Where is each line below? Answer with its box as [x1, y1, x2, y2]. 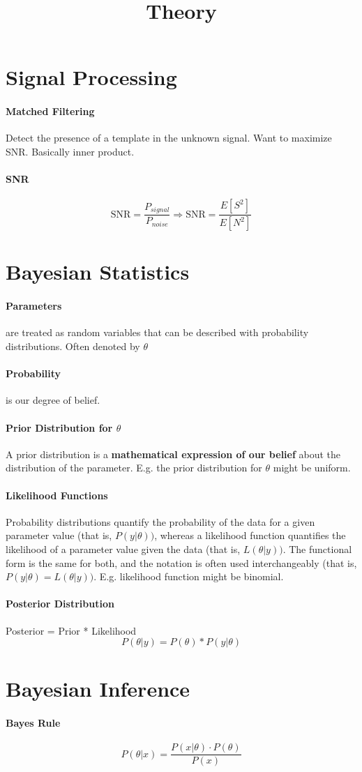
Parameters [6, 298, 62, 313]
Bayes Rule [6, 716, 61, 730]
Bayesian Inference [6, 674, 190, 703]
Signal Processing [6, 63, 177, 91]
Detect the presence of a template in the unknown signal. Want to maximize [6, 130, 332, 145]
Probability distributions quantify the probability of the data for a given [6, 514, 315, 529]
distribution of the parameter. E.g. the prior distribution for [6, 460, 262, 475]
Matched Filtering [6, 104, 95, 119]
